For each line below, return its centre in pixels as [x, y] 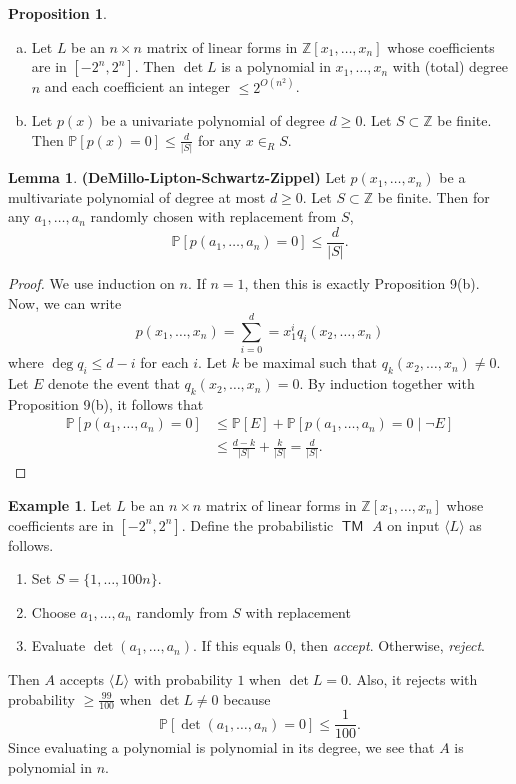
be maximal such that [310, 362]
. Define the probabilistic [257, 524]
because [247, 698]
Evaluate [58, 645]
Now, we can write [65, 302]
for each [164, 362]
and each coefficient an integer [137, 86]
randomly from [182, 611]
